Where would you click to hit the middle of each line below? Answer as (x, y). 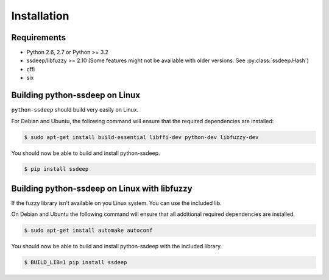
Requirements (39, 38)
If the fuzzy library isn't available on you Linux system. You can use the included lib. (116, 203)
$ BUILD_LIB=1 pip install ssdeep (76, 263)
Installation (40, 16)
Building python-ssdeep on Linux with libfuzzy (102, 188)
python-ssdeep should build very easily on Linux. (75, 110)
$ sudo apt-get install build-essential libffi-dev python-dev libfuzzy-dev (141, 137)
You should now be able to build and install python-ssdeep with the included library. (117, 246)
